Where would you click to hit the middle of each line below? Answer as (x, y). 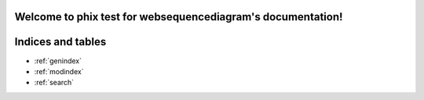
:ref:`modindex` (59, 71)
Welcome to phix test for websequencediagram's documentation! (179, 17)
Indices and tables (60, 42)
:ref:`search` (54, 83)
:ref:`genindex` (58, 61)
